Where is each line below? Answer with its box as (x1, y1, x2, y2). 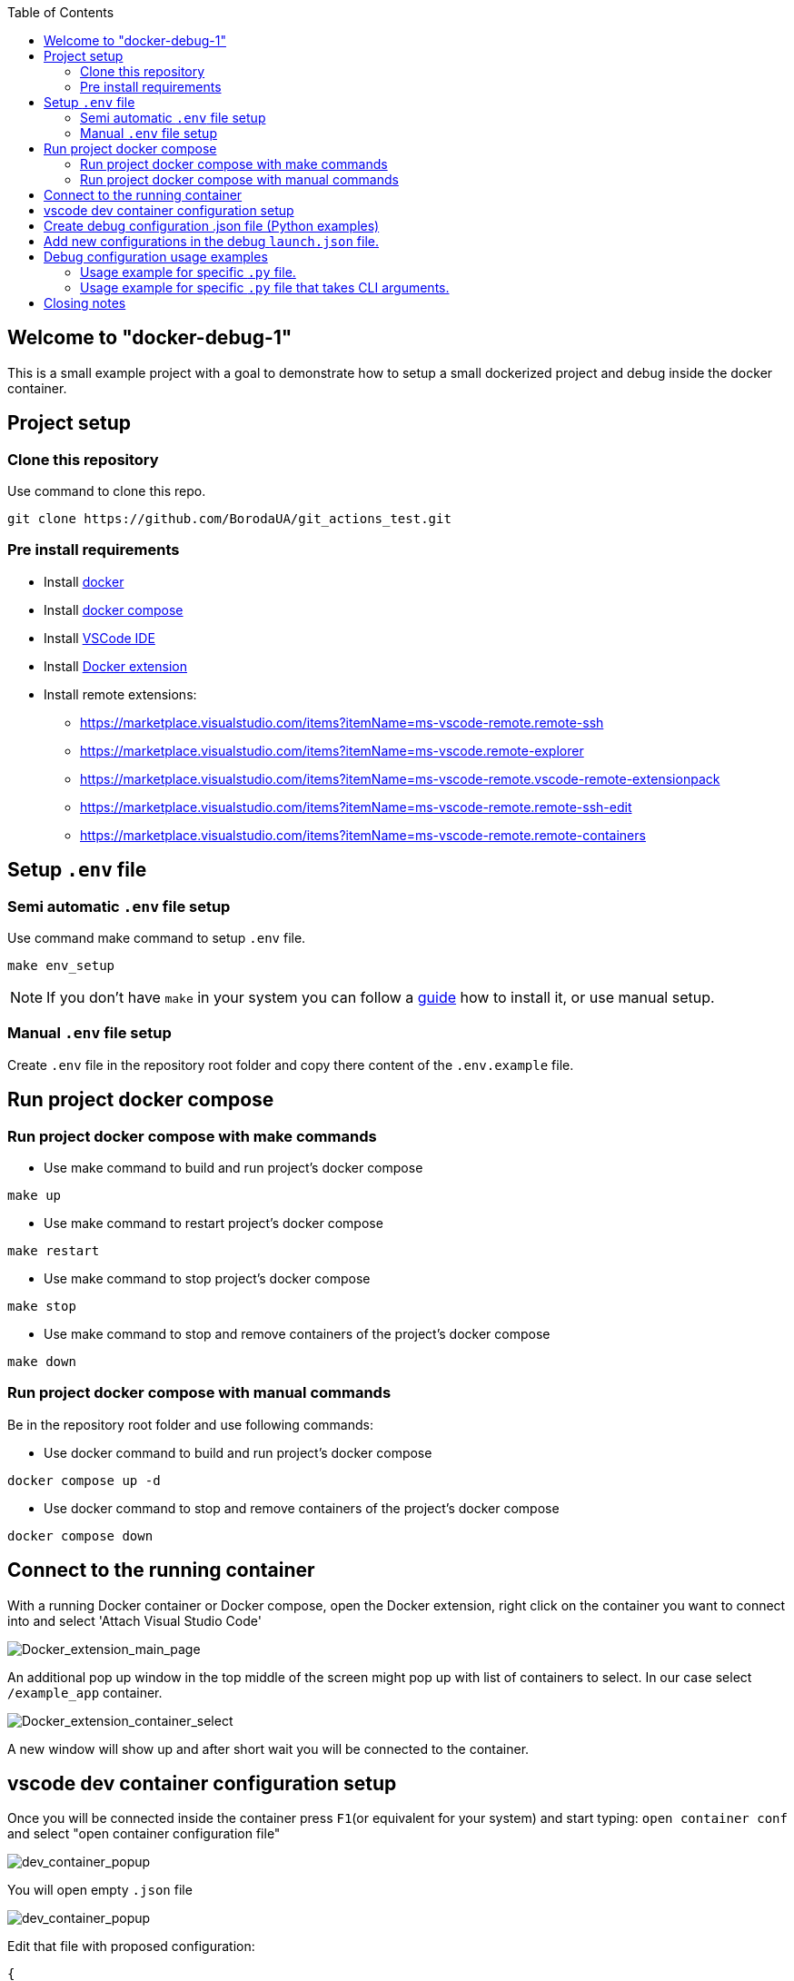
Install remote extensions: (44, 686, 197, 702)
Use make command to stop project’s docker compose (44, 1271, 371, 1286)
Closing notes (44, 295, 126, 311)
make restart (7, 1243, 100, 1258)
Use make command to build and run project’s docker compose (44, 1160, 423, 1175)
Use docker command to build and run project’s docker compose (44, 1444, 432, 1461)
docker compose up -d (7, 1472, 161, 1488)
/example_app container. (7, 1684, 163, 1700)
